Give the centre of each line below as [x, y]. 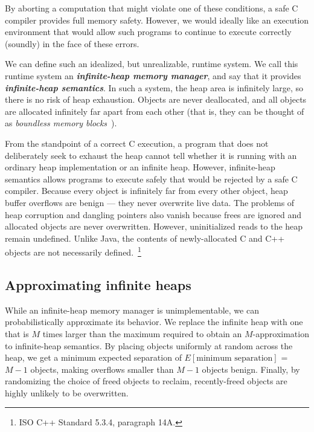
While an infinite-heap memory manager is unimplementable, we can [132, 310]
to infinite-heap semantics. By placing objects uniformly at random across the [149, 345]
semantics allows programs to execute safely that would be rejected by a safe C [151, 179]
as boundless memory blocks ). [61, 123]
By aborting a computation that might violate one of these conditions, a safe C [152, 8]
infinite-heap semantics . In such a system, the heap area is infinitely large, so [154, 87]
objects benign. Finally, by [251, 369]
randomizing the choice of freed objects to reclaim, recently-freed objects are [146, 381]
